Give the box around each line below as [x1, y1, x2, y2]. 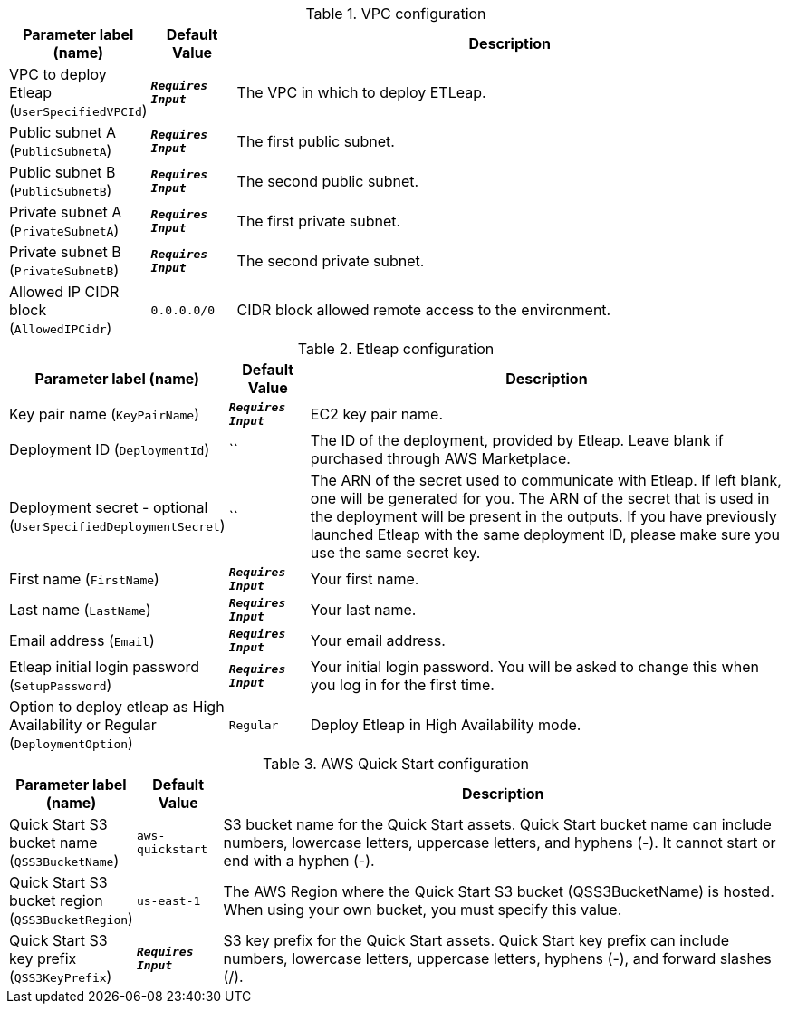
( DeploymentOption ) [9, 734, 133, 752]
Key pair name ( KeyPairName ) [9, 405, 200, 423]
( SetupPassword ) [9, 676, 112, 694]
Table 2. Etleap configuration [297, 340, 495, 358]
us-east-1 [136, 893, 201, 908]
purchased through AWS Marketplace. [310, 449, 571, 467]
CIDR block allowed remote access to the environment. [236, 301, 611, 319]
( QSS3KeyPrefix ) [9, 968, 112, 986]
